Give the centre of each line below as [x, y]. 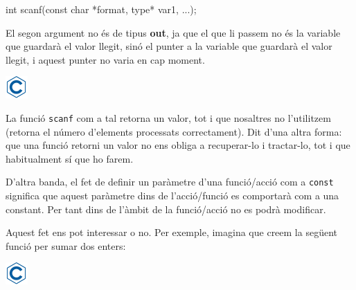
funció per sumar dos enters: [66, 245]
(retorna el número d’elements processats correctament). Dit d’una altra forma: [174, 131]
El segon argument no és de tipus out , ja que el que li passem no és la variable [173, 32]
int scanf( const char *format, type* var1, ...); [101, 9]
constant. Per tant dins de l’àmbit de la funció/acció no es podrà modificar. [166, 209]
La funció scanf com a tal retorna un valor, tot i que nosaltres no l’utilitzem [168, 117]
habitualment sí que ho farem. [70, 158]
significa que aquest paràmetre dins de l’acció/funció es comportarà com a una [172, 196]
